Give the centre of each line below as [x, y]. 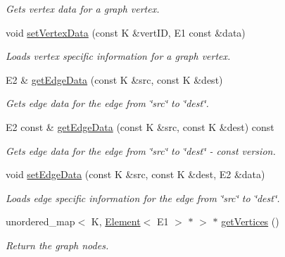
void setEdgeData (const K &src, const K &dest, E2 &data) [135, 174]
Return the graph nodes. [57, 245]
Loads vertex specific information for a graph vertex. [118, 56]
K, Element [116, 221]
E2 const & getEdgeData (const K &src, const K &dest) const [140, 126]
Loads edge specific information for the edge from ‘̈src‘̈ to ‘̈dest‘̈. [143, 198]
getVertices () [250, 221]
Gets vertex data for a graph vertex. [83, 8]
